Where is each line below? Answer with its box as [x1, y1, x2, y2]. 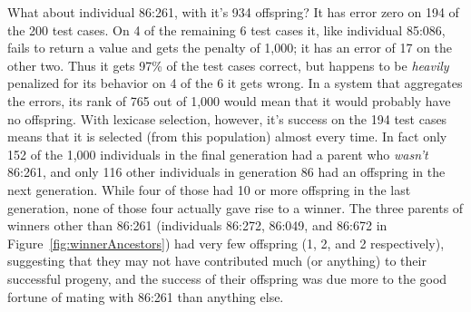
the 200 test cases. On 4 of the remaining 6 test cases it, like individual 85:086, [7, 20, 446, 39]
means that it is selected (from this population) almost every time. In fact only [7, 127, 447, 146]
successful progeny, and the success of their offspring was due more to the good [7, 268, 447, 288]
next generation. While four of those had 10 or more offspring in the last [7, 180, 411, 199]
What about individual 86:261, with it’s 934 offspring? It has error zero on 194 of [7, 3, 459, 21]
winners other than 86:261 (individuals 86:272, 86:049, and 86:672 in [7, 216, 388, 235]
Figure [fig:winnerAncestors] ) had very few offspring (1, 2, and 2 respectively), [7, 233, 445, 252]
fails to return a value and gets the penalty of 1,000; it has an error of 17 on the [7, 38, 453, 57]
